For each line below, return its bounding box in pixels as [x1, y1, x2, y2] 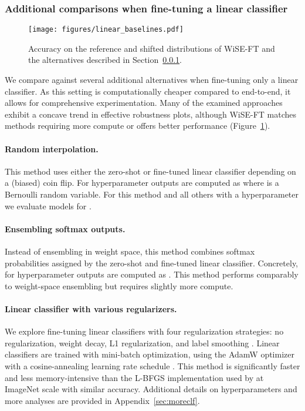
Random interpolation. [5, 142, 99, 155]
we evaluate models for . [5, 199, 91, 212]
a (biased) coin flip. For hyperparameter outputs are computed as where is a [5, 176, 279, 189]
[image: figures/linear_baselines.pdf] [28, 25, 184, 34]
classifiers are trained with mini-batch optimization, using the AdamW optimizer [5, 348, 294, 360]
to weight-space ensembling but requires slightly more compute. [5, 279, 233, 292]
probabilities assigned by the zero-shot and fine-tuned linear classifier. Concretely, [5, 256, 299, 269]
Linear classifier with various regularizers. [5, 302, 177, 315]
